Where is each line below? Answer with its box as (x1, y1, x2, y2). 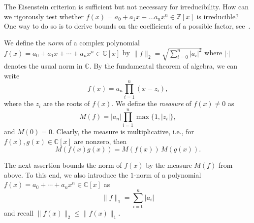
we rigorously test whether (4, 11, 84, 21)
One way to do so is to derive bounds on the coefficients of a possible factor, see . (4, 21, 251, 31)
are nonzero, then (74, 136, 127, 146)
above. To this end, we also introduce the (4, 169, 128, 180)
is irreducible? (196, 11, 239, 21)
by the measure (146, 160, 192, 170)
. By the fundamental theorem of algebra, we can (89, 60, 238, 71)
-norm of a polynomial (133, 169, 201, 180)
